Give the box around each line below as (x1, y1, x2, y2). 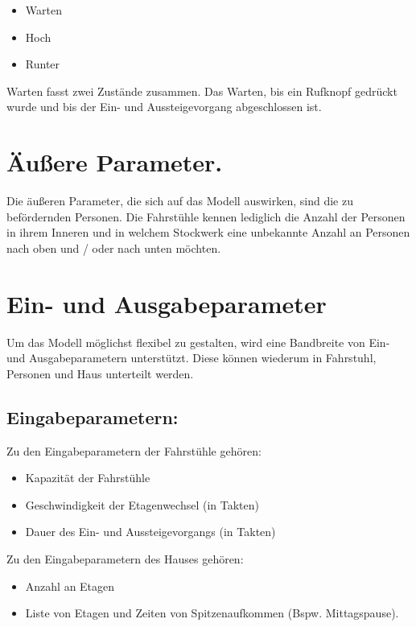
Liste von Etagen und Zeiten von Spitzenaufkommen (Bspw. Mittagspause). (25, 604, 399, 621)
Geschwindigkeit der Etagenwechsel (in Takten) (25, 496, 259, 513)
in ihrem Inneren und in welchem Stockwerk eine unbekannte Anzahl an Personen (6, 224, 410, 241)
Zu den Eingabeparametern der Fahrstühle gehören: (6, 442, 262, 459)
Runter (25, 56, 60, 72)
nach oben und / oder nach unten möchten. (6, 239, 221, 256)
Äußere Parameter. (6, 146, 223, 179)
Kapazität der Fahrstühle (25, 469, 150, 486)
